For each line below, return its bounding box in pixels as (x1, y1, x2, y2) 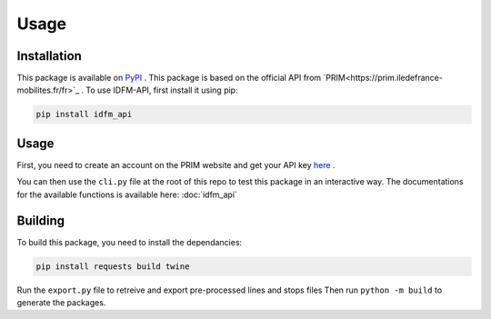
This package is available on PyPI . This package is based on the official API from (16, 73, 322, 84)
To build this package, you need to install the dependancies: (16, 236, 243, 247)
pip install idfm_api (35, 109, 133, 120)
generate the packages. (16, 296, 106, 308)
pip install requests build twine (35, 261, 190, 272)
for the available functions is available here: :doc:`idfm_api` (16, 189, 238, 200)
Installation (16, 48, 82, 64)
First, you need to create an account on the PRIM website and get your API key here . (16, 159, 336, 170)
